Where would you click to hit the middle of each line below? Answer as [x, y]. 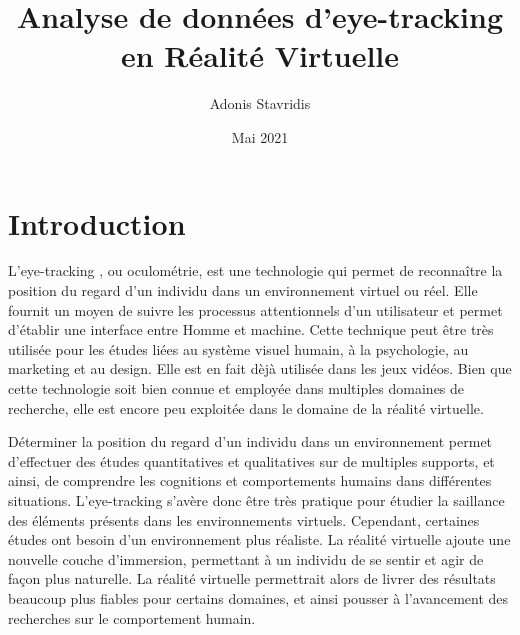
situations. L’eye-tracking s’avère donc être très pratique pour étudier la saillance [256, 499]
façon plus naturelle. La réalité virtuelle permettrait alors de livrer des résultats [252, 578]
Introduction [97, 222]
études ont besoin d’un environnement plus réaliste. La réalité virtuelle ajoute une [259, 539]
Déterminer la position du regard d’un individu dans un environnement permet [250, 441]
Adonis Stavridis [260, 103]
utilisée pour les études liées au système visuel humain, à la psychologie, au [238, 348]
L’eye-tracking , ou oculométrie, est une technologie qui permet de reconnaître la [255, 270]
